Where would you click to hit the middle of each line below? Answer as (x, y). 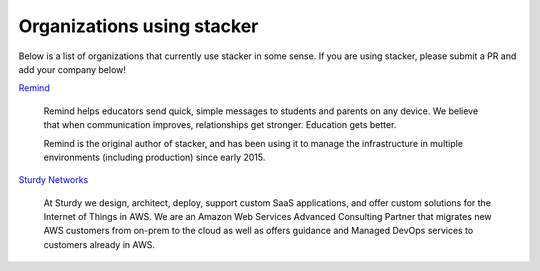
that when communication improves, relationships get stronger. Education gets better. (220, 125)
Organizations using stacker (138, 26)
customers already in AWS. (99, 244)
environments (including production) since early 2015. (154, 157)
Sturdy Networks (53, 180)
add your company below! (72, 69)
